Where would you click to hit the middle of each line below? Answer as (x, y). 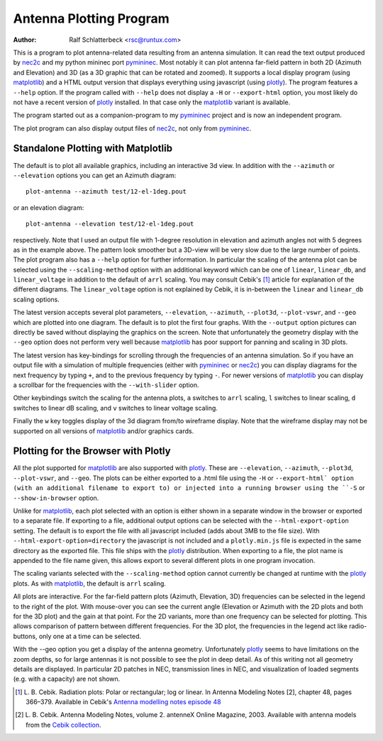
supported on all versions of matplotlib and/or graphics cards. (104, 431)
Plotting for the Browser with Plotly (92, 451)
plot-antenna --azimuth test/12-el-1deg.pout (106, 192)
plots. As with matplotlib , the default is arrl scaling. (90, 583)
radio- (358, 626)
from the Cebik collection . (64, 725)
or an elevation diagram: (49, 207)
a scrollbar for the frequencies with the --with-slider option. (106, 385)
